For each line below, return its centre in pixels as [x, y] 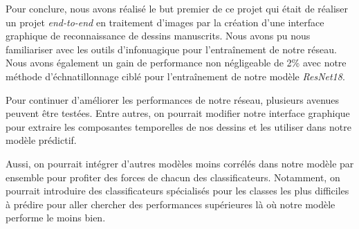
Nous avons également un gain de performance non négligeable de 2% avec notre [176, 63]
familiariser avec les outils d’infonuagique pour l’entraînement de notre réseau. [171, 49]
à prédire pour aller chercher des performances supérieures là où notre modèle [171, 204]
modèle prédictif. [41, 140]
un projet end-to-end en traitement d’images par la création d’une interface [165, 22]
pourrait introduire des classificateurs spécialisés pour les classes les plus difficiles [177, 191]
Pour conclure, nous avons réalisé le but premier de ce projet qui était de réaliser [177, 8]
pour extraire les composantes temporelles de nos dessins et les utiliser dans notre [178, 126]
